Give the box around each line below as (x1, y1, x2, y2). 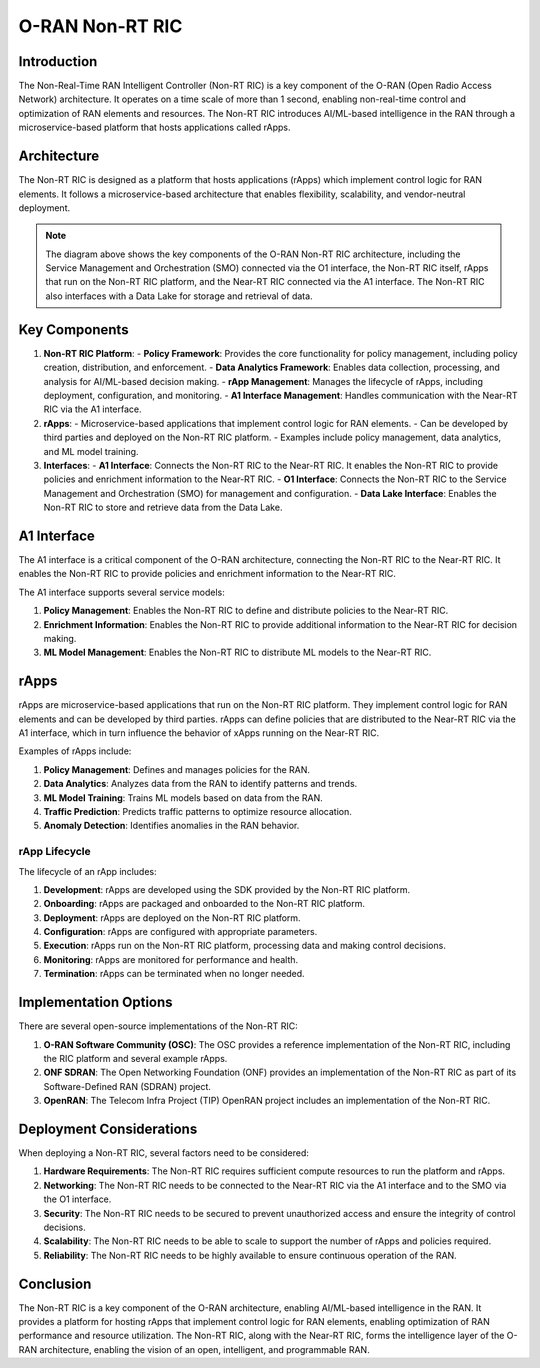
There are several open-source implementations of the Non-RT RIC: (18, 1020, 299, 1032)
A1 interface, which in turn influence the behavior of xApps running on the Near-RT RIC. (18, 727, 380, 739)
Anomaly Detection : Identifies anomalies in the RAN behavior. (43, 820, 300, 832)
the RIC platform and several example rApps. (43, 1052, 228, 1064)
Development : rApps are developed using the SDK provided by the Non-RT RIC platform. (43, 883, 411, 895)
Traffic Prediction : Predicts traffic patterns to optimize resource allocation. (43, 805, 352, 817)
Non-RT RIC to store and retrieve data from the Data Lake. (43, 501, 283, 514)
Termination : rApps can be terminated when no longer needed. (43, 968, 305, 980)
